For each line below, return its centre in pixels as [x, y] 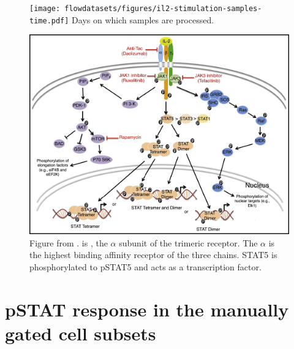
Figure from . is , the [69, 242]
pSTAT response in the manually [147, 309]
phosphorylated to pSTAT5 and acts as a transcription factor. [145, 267]
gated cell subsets [81, 333]
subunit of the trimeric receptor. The [188, 242]
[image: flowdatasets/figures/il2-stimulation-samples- [146, 9]
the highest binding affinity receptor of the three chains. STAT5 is [153, 255]
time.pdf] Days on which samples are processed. [122, 19]
